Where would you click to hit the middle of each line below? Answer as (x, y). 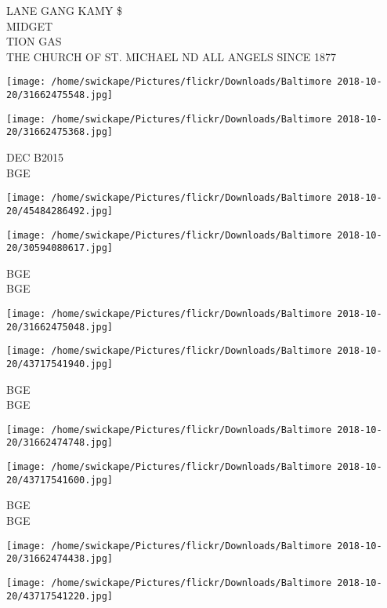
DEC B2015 (35, 157)
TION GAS (34, 41)
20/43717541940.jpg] (60, 364)
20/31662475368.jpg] (60, 132)
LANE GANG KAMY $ (64, 10)
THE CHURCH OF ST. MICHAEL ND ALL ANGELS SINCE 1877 (172, 56)
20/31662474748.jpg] (60, 443)
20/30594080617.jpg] (60, 248)
